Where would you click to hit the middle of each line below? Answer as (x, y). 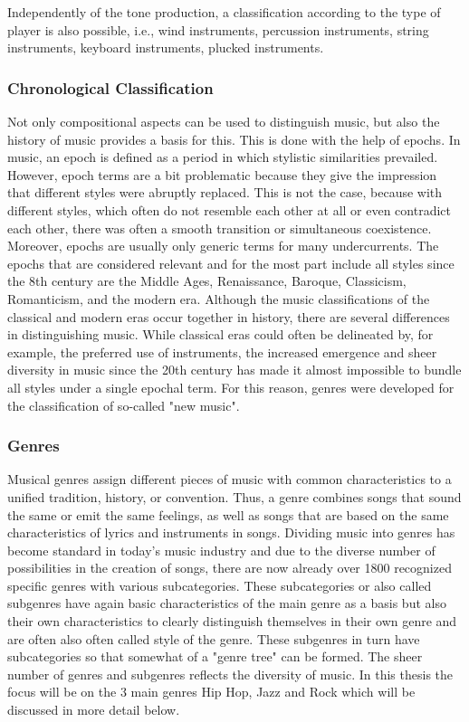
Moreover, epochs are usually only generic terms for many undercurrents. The (223, 246)
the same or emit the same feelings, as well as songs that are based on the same (228, 514)
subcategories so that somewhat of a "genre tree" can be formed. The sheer (215, 656)
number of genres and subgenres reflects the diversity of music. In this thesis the (230, 674)
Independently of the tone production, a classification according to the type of (224, 12)
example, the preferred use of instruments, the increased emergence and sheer (222, 351)
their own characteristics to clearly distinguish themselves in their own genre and (232, 621)
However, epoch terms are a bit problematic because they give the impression (222, 174)
